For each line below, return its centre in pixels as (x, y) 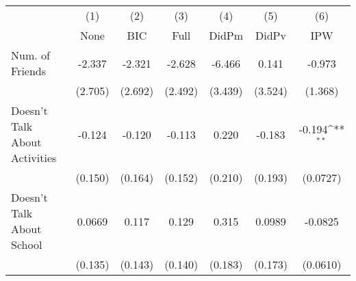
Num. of (30, 55)
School (27, 244)
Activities (34, 158)
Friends (29, 71)
